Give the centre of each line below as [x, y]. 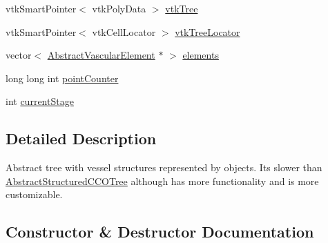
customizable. [34, 194]
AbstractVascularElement [101, 55]
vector [19, 55]
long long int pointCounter [62, 78]
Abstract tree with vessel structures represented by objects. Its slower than [164, 167]
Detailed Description [81, 138]
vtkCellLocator [124, 31]
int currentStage [40, 101]
